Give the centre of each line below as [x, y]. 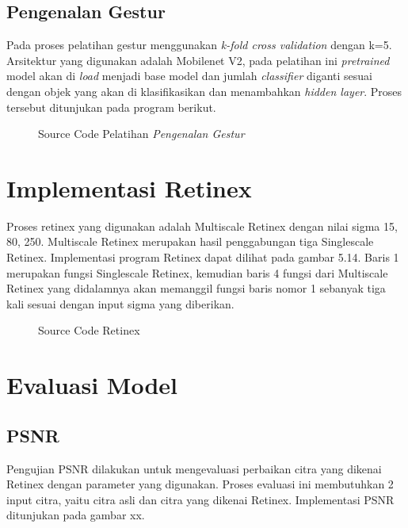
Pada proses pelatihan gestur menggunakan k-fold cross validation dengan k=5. [199, 45]
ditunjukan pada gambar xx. [76, 515]
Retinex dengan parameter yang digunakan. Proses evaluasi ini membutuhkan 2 [200, 484]
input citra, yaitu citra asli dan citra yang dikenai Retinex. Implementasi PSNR [200, 499]
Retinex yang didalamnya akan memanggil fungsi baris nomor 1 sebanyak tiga [196, 288]
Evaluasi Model [92, 385]
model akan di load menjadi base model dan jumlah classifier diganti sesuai [189, 76]
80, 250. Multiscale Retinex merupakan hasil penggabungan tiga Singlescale [190, 241]
